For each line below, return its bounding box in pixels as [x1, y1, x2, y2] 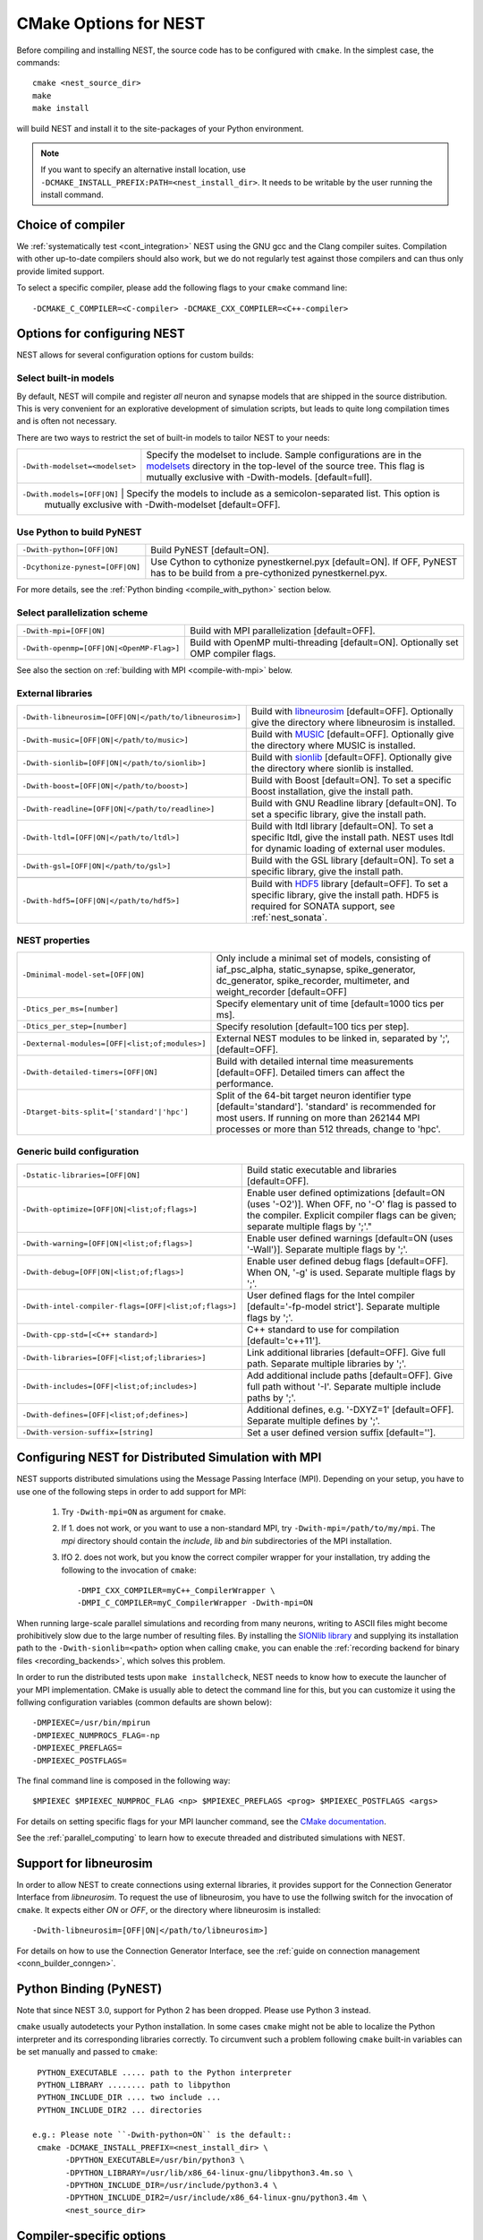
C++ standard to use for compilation [246, 1322, 400, 1335]
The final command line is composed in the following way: [16, 1775, 231, 1786]
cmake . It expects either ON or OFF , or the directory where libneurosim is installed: [16, 1904, 321, 1915]
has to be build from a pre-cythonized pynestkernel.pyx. [150, 566, 388, 579]
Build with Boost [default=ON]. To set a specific [250, 774, 452, 787]
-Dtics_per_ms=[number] [21, 1004, 119, 1014]
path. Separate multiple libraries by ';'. [246, 1357, 407, 1370]
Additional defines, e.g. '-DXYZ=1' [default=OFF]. [246, 1403, 454, 1416]
